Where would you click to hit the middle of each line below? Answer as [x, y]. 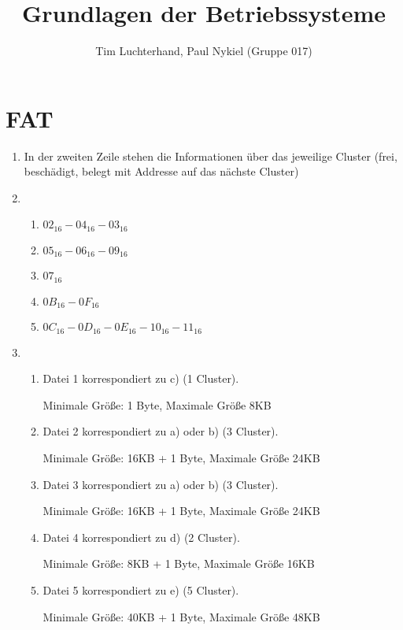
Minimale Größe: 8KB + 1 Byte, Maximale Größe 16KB [179, 563]
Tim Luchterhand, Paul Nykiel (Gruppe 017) [204, 51]
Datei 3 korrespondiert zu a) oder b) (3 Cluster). [161, 484]
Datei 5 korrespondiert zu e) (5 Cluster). [141, 590]
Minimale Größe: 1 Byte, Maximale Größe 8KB [157, 404]
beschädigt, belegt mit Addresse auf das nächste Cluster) [161, 171]
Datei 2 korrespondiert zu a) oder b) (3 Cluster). [161, 431]
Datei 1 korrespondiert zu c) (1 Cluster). [141, 378]
